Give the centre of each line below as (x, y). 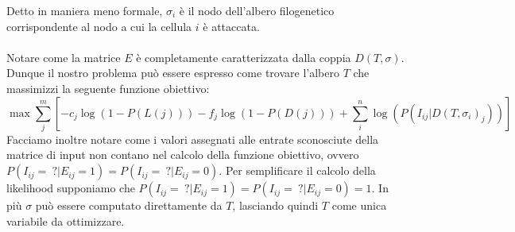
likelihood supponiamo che (71, 188)
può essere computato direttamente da (129, 205)
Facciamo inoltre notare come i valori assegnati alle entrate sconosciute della (193, 139)
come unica (359, 205)
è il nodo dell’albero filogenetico (257, 10)
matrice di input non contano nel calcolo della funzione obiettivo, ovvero (183, 155)
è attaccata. (231, 26)
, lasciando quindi (275, 205)
